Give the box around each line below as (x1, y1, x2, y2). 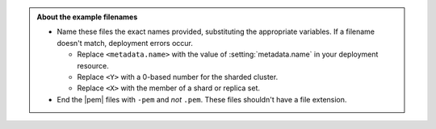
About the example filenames (36, 12, 138, 22)
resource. (77, 60, 109, 70)
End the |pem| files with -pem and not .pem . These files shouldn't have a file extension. (57, 94, 347, 104)
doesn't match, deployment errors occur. (57, 38, 194, 48)
